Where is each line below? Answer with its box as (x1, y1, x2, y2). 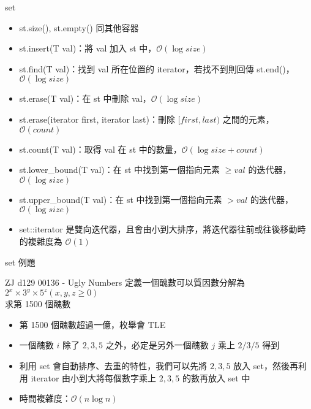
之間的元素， (222, 112, 274, 125)
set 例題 (5, 255, 36, 268)
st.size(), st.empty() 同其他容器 (19, 21, 139, 34)
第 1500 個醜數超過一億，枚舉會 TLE (19, 318, 166, 331)
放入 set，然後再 (233, 359, 298, 372)
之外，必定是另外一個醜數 (105, 338, 209, 351)
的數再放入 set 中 (182, 371, 250, 384)
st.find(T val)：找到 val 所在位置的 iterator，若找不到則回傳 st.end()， (19, 62, 294, 75)
